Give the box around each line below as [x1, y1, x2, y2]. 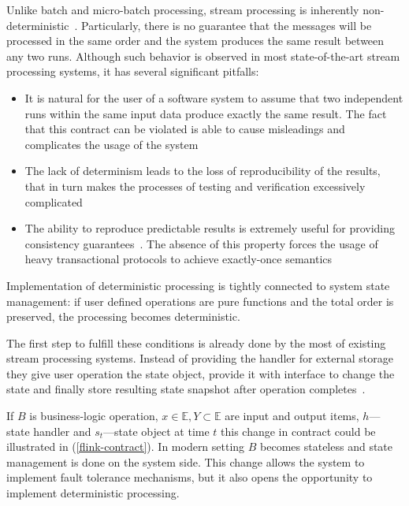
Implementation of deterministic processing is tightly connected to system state [6, 277, 390, 293]
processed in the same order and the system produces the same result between [6, 32, 385, 49]
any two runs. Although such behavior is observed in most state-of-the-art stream [6, 47, 400, 64]
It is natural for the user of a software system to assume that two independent [24, 89, 403, 106]
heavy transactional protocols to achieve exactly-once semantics [24, 251, 333, 267]
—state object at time [103, 422, 210, 439]
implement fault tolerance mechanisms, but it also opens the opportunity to [6, 469, 373, 486]
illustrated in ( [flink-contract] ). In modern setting [6, 438, 245, 455]
